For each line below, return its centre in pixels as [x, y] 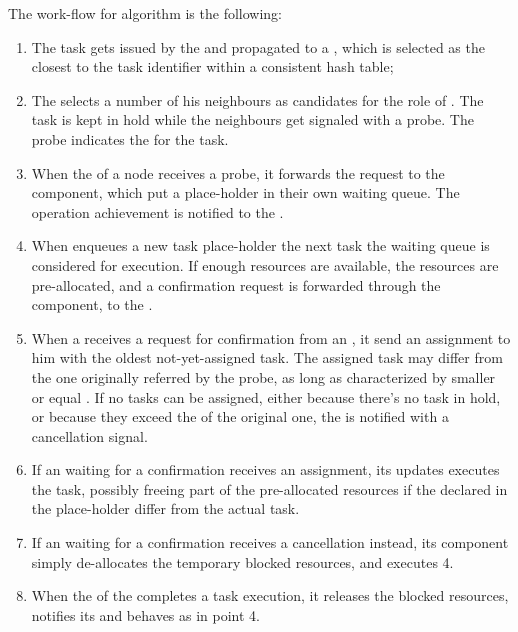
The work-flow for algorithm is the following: [145, 13]
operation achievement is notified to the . [157, 211]
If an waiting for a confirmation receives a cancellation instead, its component [270, 542]
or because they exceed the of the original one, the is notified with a [240, 416]
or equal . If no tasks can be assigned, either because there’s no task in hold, [266, 396]
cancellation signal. [89, 435]
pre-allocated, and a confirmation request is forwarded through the [236, 284]
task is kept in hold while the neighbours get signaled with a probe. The [252, 119]
